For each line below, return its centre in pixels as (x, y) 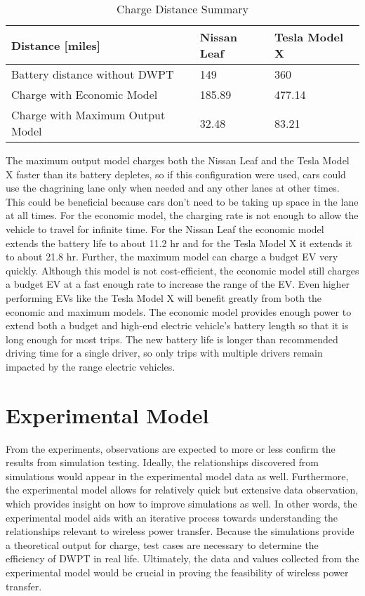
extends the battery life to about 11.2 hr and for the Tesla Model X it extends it (179, 243)
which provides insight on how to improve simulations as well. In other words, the (181, 503)
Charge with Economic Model (85, 94)
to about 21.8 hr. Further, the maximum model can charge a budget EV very (172, 257)
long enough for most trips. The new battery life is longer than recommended (172, 339)
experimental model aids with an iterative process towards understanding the (172, 517)
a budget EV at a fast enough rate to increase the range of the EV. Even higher (178, 284)
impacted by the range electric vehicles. (91, 366)
